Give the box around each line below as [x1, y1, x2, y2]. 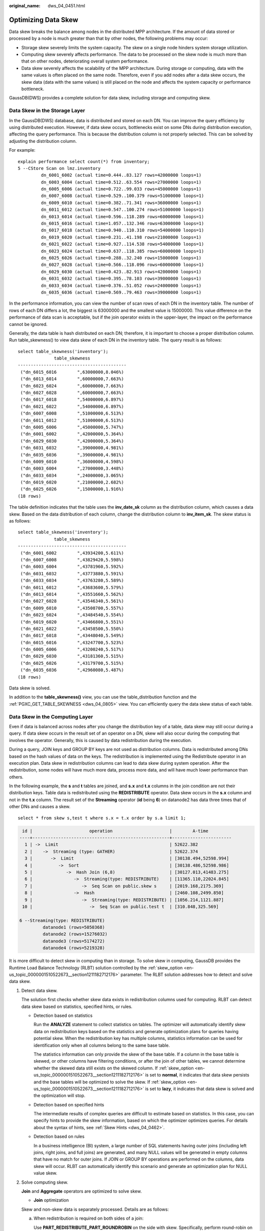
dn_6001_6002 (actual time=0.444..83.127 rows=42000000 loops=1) [41, 172, 202, 178]
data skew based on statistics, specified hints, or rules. [21, 1004, 132, 1009]
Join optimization [33, 1197, 69, 1203]
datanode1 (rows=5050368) [42, 925, 105, 930]
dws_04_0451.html [48, 3, 85, 8]
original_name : [9, 3, 41, 8]
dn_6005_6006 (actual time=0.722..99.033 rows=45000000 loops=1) [41, 186, 202, 192]
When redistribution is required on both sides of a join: [33, 1215, 144, 1221]
